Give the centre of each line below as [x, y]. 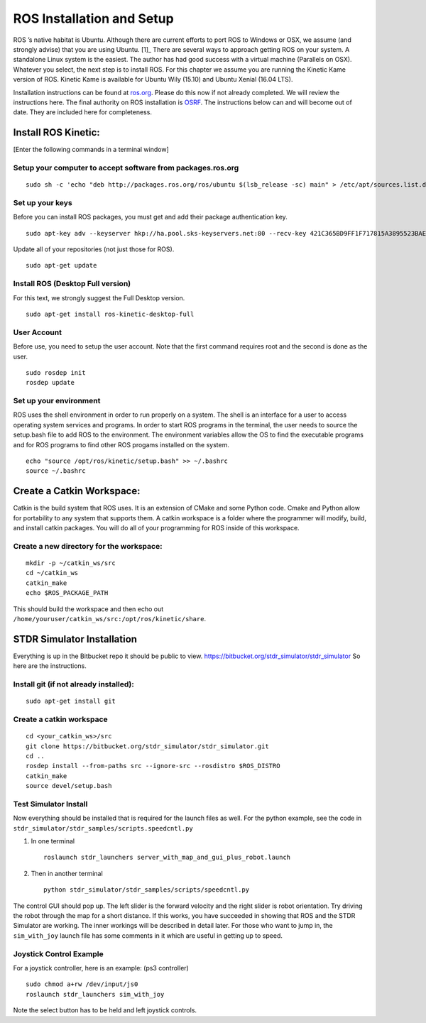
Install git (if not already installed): [73, 684]
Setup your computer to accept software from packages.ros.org [126, 168]
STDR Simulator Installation [75, 639]
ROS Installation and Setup [93, 18]
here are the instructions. [50, 666]
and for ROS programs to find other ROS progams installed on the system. [121, 444]
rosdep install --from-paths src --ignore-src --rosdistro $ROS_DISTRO [153, 766]
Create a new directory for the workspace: [88, 546]
